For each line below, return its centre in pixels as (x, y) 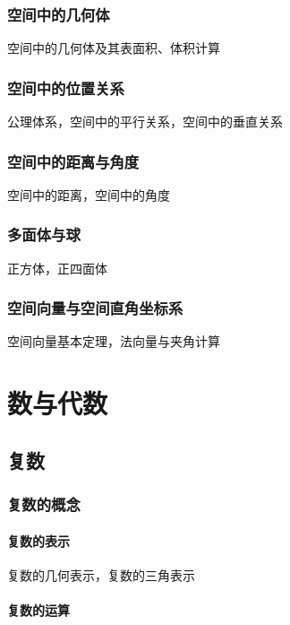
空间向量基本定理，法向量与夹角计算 (114, 341)
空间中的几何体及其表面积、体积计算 (114, 48)
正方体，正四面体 (57, 268)
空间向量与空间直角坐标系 (95, 308)
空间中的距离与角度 (73, 161)
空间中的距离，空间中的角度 (89, 194)
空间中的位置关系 (66, 87)
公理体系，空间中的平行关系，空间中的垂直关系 (145, 122)
